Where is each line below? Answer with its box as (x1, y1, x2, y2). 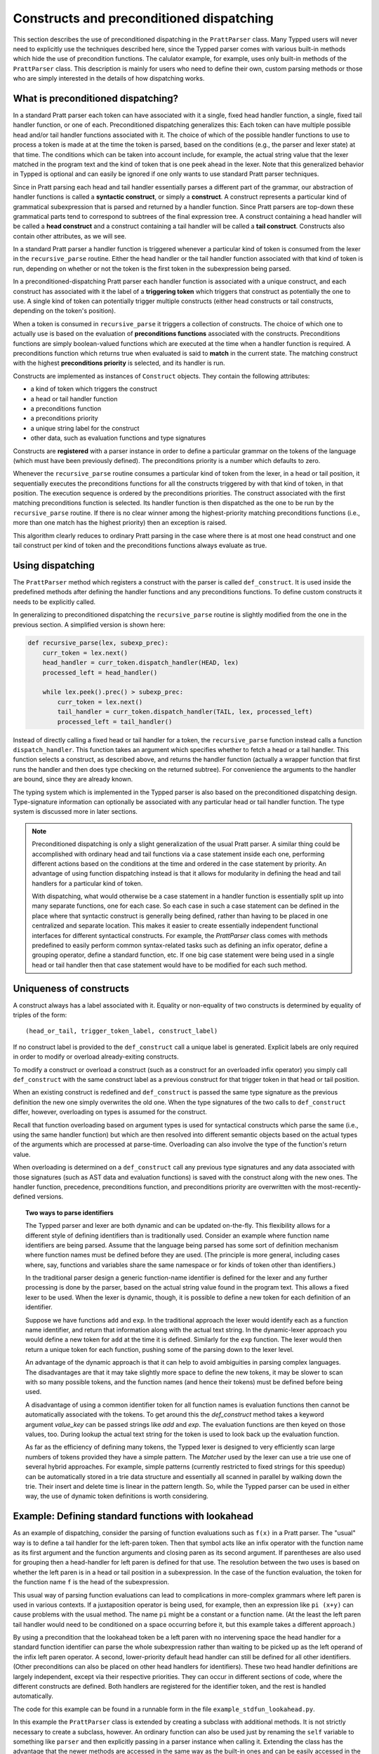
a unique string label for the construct (30, 424, 140, 432)
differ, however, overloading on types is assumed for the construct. (13, 1108, 207, 1116)
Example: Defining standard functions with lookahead (13, 1511, 254, 1522)
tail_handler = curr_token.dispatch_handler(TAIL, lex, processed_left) (57, 708, 313, 716)
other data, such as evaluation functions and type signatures (30, 434, 206, 442)
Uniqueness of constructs (13, 982, 130, 994)
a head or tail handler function (30, 394, 118, 403)
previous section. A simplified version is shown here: (13, 620, 166, 629)
